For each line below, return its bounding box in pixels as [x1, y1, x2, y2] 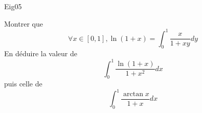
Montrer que [4, 18, 43, 29]
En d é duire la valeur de [4, 48, 78, 59]
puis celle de [4, 78, 42, 89]
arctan [123, 91, 143, 98]
